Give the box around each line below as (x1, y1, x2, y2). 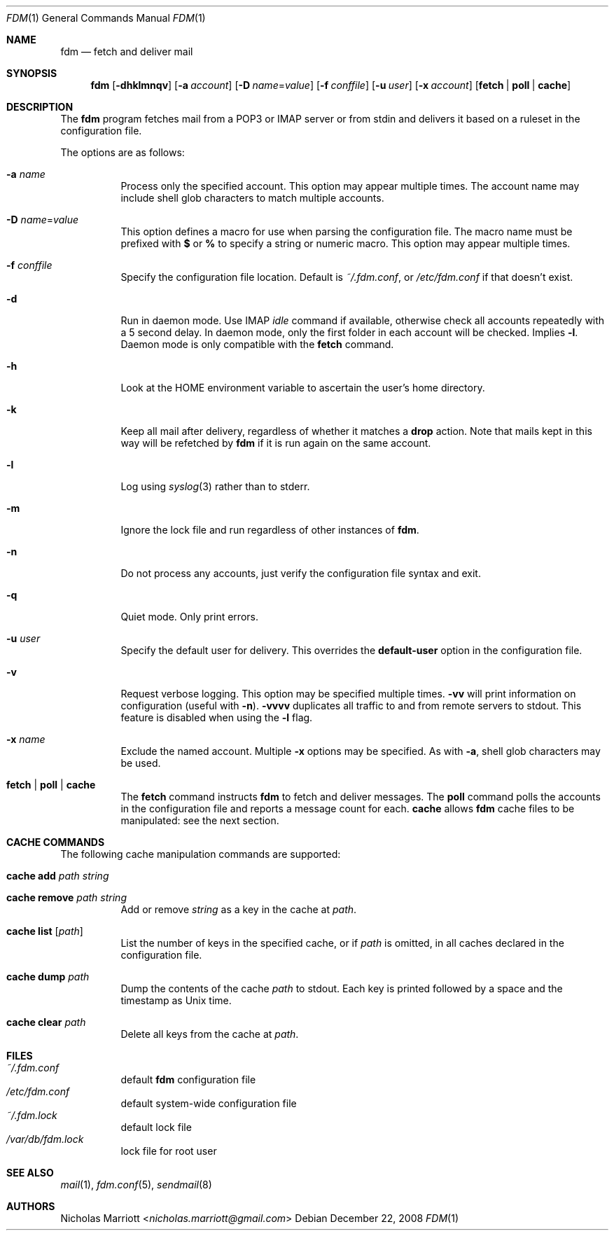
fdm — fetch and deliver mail (60, 46, 193, 57)
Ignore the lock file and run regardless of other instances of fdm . (120, 524, 419, 536)
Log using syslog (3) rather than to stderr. (120, 480, 310, 492)
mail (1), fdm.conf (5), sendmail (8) (60, 1179, 212, 1190)
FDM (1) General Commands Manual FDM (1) (6, 12, 206, 24)
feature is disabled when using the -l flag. (120, 711, 313, 723)
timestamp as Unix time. (120, 994, 232, 1006)
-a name (6, 168, 46, 180)
